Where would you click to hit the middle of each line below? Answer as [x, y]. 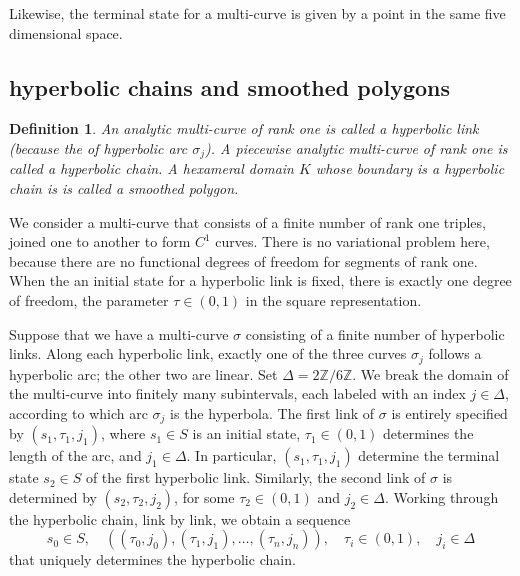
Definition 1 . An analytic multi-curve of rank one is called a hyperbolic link [244, 128]
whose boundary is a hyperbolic [410, 168]
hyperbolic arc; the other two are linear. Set [143, 373]
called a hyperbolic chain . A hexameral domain [151, 168]
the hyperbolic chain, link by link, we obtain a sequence [180, 518]
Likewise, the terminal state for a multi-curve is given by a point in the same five [257, 13]
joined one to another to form [100, 241]
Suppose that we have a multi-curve [119, 333]
